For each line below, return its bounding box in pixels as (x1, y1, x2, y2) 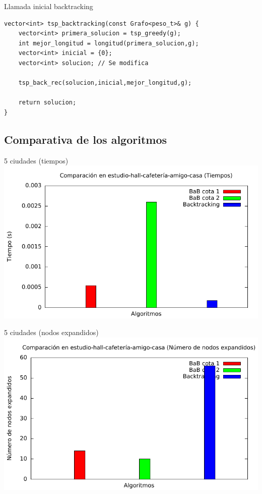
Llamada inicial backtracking (4, 1, 93, 11)
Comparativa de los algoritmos (4, 131, 167, 147)
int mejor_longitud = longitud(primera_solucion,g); (18, 39, 199, 47)
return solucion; (18, 99, 77, 106)
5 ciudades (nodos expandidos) (4, 327, 99, 338)
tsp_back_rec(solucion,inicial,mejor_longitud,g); (18, 79, 192, 87)
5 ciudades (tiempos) (4, 155, 69, 166)
